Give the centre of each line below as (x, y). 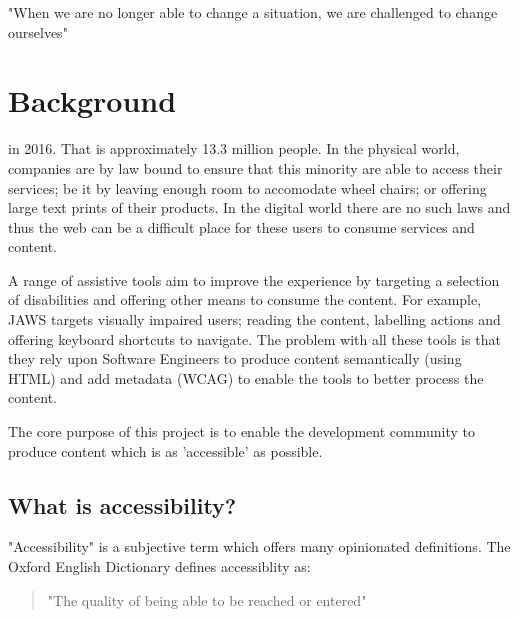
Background (92, 100)
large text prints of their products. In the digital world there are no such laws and (259, 207)
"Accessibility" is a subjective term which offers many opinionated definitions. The (259, 546)
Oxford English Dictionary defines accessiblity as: (159, 566)
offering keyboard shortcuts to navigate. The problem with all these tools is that (254, 338)
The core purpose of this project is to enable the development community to (241, 431)
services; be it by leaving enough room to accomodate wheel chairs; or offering (247, 187)
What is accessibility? (122, 504)
